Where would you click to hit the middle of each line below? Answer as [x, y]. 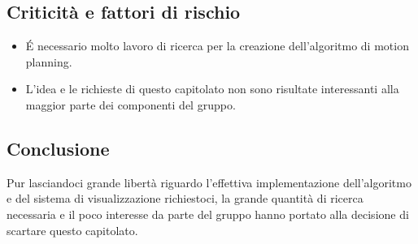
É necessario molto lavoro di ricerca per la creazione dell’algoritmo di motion [217, 46]
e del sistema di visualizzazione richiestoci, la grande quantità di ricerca [185, 198]
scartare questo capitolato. [72, 230]
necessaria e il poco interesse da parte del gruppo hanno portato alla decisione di [208, 214]
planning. [49, 61]
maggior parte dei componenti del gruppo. [131, 104]
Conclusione [58, 148]
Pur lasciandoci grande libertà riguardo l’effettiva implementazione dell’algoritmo [209, 182]
